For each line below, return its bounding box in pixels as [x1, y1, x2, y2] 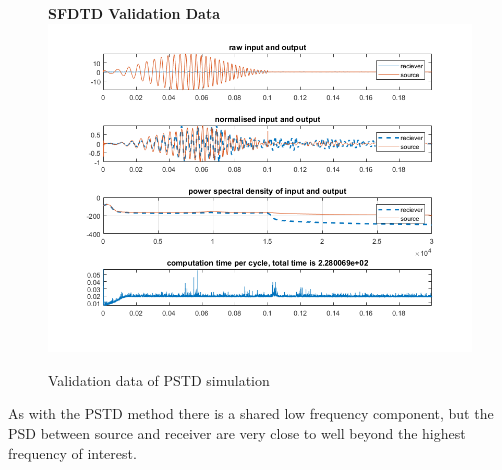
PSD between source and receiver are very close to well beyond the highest [8, 422, 466, 443]
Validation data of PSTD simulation [48, 369, 270, 390]
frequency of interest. [8, 442, 137, 463]
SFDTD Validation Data [48, 3, 221, 23]
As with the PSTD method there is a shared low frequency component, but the [8, 403, 494, 424]
